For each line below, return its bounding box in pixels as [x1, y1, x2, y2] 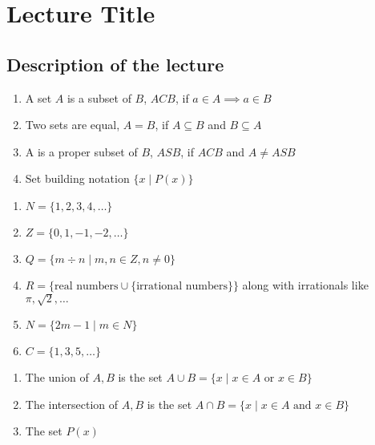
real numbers [54, 280, 119, 292]
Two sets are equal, [25, 116, 120, 133]
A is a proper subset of [25, 143, 138, 160]
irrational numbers [136, 280, 228, 292]
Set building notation [25, 170, 130, 187]
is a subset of [67, 89, 131, 106]
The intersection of [25, 395, 119, 412]
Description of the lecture [6, 51, 224, 76]
